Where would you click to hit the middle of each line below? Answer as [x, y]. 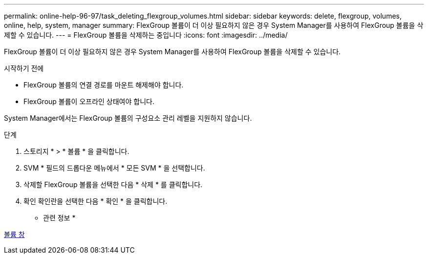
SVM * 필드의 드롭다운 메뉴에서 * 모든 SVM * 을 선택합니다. [114, 168]
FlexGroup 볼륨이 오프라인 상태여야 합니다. [89, 101]
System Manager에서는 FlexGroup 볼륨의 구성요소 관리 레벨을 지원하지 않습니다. [128, 118]
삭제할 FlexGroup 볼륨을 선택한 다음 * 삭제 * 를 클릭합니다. [113, 184]
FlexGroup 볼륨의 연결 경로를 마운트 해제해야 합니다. [104, 85]
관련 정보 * [59, 218]
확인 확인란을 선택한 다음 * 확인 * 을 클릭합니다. [96, 201]
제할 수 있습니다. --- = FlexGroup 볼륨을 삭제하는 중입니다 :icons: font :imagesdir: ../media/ [146, 35]
